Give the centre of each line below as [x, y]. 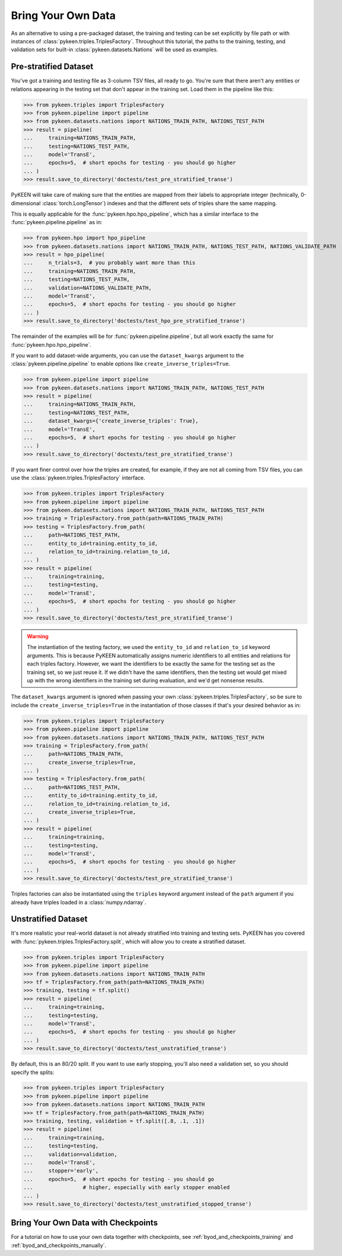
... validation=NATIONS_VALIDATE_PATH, [88, 288]
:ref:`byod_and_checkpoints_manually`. [59, 1245]
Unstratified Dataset [49, 919]
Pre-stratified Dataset [52, 67]
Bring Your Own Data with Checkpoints [84, 1223]
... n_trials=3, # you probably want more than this [109, 263]
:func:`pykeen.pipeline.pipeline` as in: [57, 222]
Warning [38, 637]
